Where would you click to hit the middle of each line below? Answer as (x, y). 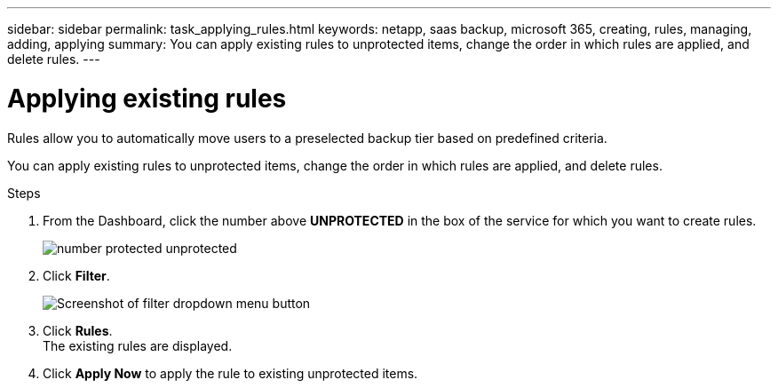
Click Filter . (76, 275)
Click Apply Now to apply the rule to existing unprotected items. (230, 373)
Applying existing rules (147, 98)
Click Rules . (78, 330)
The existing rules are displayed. (138, 345)
